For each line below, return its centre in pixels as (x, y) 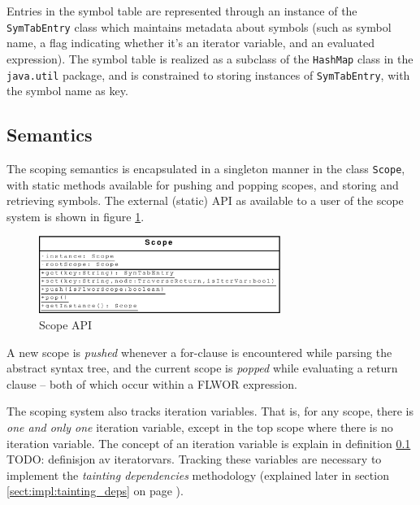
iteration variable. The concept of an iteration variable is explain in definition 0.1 (209, 443)
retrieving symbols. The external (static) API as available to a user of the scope (205, 200)
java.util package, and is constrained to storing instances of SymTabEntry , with (208, 74)
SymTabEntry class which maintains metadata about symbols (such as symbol (199, 26)
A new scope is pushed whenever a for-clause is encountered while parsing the (199, 352)
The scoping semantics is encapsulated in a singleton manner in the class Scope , (206, 168)
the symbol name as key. (67, 91)
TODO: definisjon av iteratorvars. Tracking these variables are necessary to (194, 459)
